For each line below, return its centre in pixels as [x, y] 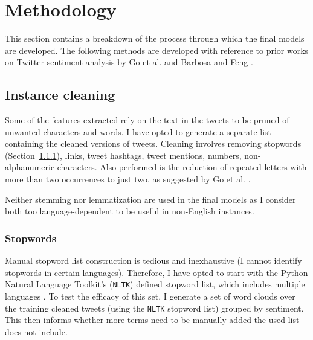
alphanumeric [30, 167]
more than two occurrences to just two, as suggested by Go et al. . [128, 179]
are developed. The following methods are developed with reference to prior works [157, 50]
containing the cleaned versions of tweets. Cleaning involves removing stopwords [153, 143]
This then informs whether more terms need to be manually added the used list [152, 320]
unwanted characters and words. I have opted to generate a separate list [138, 131]
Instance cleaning [60, 95]
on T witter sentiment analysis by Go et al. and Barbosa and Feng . [129, 62]
